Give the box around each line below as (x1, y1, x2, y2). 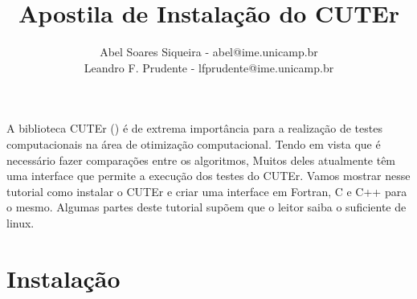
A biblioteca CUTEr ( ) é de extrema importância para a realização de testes (6, 120, 382, 137)
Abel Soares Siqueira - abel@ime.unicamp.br (100, 43, 318, 60)
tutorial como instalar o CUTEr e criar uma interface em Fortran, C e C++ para (6, 182, 407, 199)
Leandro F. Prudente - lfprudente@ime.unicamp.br (84, 59, 334, 76)
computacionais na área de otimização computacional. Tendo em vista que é (6, 135, 381, 152)
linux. (6, 214, 35, 231)
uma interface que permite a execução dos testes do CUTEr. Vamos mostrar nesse (6, 167, 411, 184)
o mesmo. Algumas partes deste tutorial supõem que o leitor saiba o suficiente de (6, 199, 407, 215)
